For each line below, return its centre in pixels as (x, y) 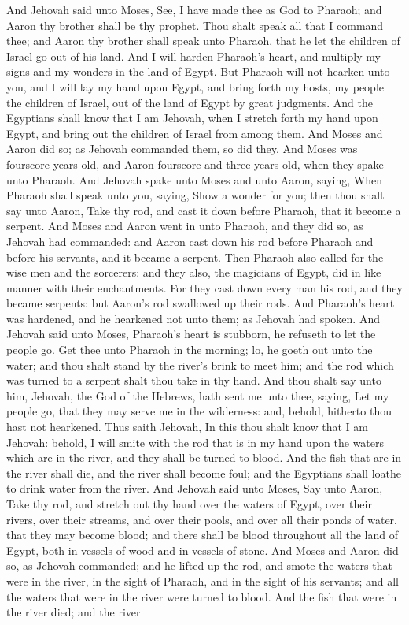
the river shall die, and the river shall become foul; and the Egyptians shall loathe (204, 472)
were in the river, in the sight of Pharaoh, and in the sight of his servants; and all (203, 580)
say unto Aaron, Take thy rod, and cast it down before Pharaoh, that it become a (204, 210)
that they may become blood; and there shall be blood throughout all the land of (202, 535)
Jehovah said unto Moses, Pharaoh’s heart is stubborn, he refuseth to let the (191, 334)
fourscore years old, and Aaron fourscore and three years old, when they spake (195, 164)
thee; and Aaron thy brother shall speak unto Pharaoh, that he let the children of (203, 41)
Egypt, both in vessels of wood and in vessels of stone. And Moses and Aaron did (203, 550)
